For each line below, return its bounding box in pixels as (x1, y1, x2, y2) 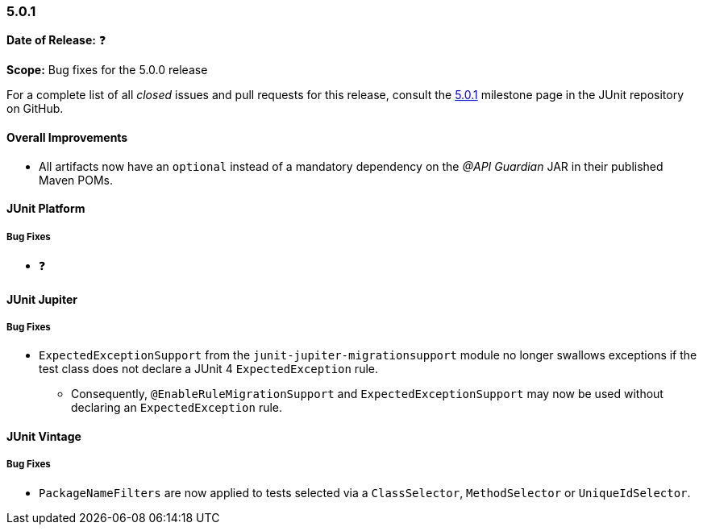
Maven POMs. (39, 172, 113, 187)
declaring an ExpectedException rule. (71, 400, 283, 415)
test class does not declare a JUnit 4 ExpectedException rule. (39, 362, 378, 376)
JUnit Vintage (6, 429, 81, 443)
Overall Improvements (6, 130, 128, 144)
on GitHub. (6, 102, 64, 116)
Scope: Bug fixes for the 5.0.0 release (6, 63, 208, 77)
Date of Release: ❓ (6, 33, 106, 48)
